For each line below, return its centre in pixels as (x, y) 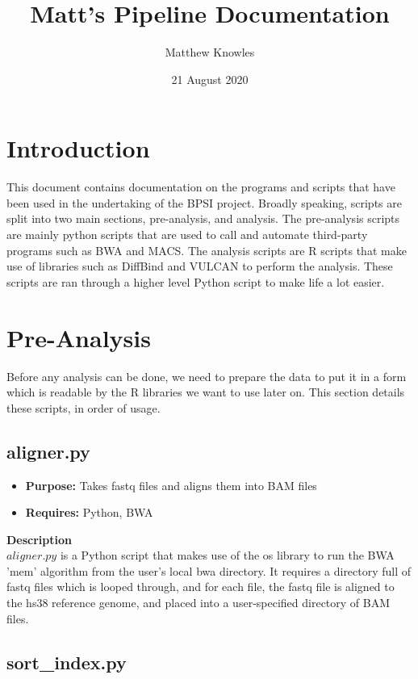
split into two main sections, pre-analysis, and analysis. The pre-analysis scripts (203, 218)
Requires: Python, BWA (89, 512)
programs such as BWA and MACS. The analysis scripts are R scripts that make (207, 250)
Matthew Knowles (210, 52)
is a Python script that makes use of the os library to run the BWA (227, 555)
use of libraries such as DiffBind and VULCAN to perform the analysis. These (200, 266)
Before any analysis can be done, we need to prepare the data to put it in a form (207, 376)
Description (40, 539)
